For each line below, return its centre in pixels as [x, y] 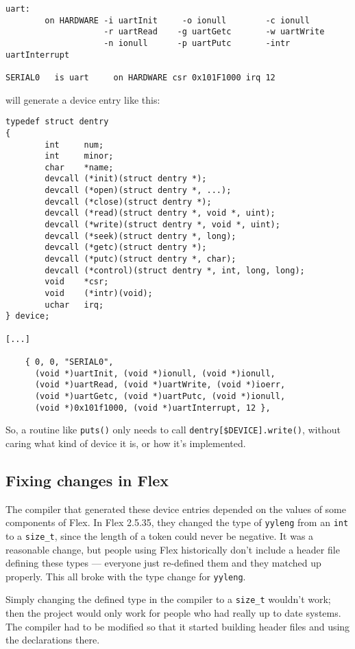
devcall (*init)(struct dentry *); [126, 179]
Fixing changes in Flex [87, 480]
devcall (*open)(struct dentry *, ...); [138, 191]
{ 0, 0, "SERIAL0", [69, 362]
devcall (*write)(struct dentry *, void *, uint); [162, 225]
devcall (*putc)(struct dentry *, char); [140, 259]
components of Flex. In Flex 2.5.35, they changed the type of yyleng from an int [177, 522]
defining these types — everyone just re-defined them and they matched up [163, 563]
